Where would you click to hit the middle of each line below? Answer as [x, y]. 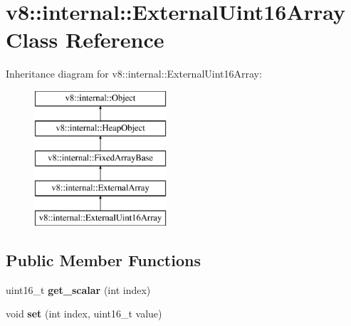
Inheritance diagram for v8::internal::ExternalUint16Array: [134, 74]
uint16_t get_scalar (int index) [78, 289]
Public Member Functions [103, 259]
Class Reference [85, 40]
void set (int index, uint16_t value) [84, 314]
